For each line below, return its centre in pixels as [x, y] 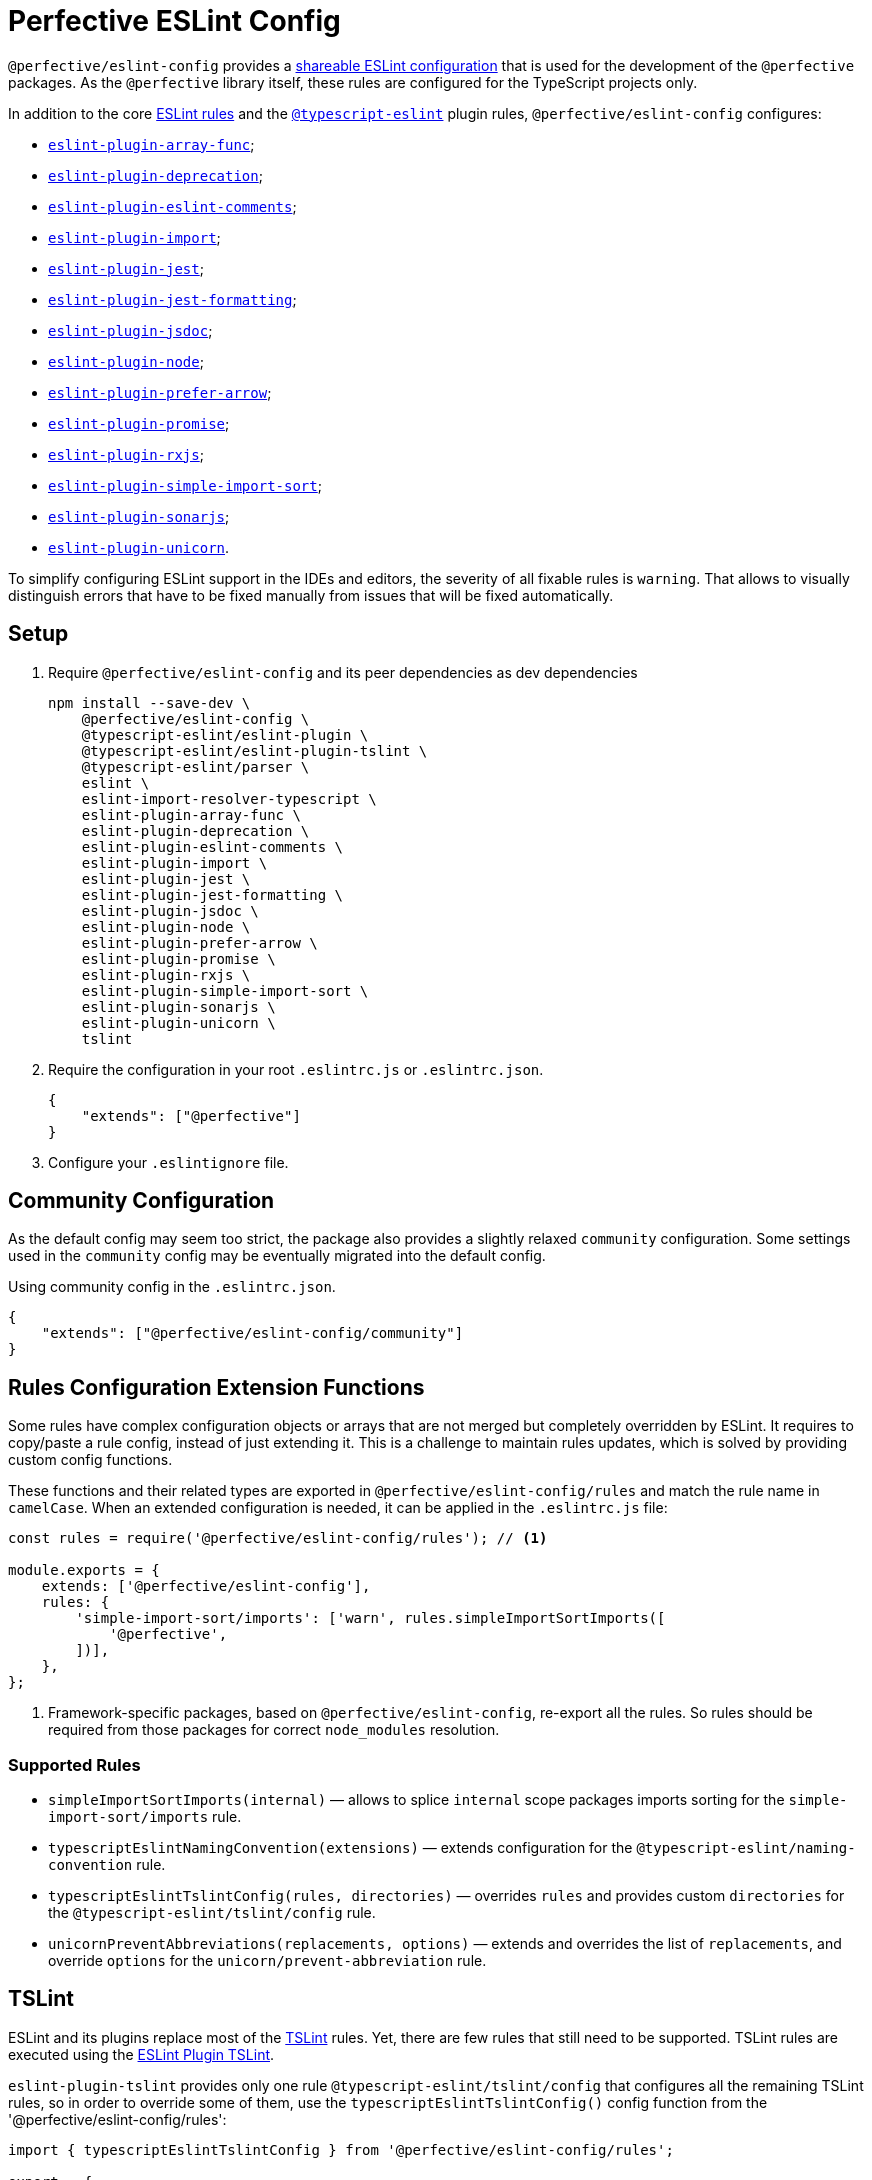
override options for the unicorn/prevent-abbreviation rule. [267, 1961]
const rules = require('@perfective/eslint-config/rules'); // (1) [278, 1538]
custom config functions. [90, 1460]
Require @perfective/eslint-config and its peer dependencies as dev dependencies [343, 672]
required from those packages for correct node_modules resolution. [274, 1730]
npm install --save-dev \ [149, 702]
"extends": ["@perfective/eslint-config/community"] [252, 1333]
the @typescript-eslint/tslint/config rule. [212, 1913]
